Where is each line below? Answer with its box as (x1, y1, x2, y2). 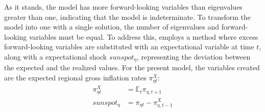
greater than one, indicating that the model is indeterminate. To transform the (4, 11, 251, 22)
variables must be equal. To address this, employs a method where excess (29, 31, 258, 42)
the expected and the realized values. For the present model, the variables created (4, 62, 260, 73)
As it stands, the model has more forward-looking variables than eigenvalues (4, 2, 243, 12)
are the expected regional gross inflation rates (4, 72, 147, 83)
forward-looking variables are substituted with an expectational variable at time (4, 41, 254, 52)
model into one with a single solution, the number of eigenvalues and (4, 21, 220, 32)
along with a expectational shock (4, 51, 107, 62)
